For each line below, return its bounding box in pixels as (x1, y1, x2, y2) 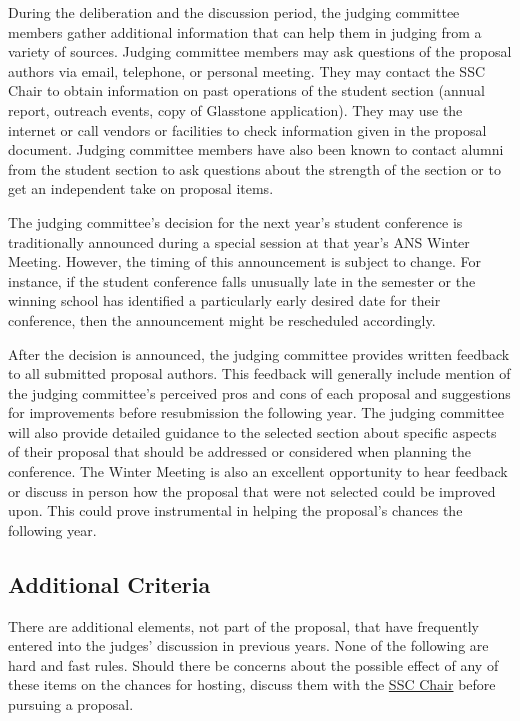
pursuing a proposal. (8, 694, 134, 715)
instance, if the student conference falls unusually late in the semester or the (8, 270, 476, 291)
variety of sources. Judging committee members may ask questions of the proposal (8, 41, 512, 62)
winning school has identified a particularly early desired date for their (8, 290, 441, 311)
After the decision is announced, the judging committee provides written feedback (8, 343, 510, 364)
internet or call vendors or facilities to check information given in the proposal (8, 119, 487, 140)
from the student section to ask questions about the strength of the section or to (8, 158, 501, 179)
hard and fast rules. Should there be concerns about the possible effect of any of (8, 654, 499, 675)
